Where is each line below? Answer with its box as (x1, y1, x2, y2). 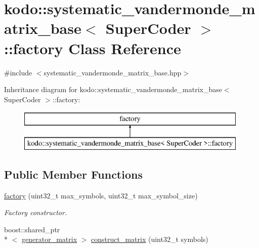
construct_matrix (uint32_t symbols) (91, 234, 208, 244)
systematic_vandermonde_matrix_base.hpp (44, 67, 182, 77)
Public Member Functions (4, 166, 143, 182)
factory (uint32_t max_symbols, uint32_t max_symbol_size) (4, 190, 198, 200)
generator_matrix (22, 234, 77, 244)
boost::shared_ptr (4, 224, 60, 234)
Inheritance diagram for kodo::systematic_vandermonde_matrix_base (4, 84, 222, 95)
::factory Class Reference (4, 37, 181, 58)
